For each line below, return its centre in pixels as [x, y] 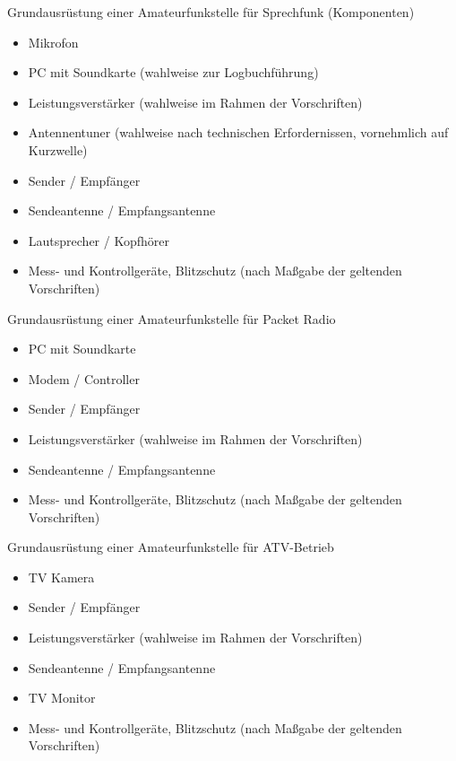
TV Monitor [62, 698]
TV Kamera [61, 577]
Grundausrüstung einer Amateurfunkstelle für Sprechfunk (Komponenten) [211, 12]
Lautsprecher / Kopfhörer [99, 240]
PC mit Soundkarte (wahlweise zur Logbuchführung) [173, 72]
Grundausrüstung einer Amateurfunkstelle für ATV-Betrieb [171, 547]
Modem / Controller [84, 378]
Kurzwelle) [58, 149]
